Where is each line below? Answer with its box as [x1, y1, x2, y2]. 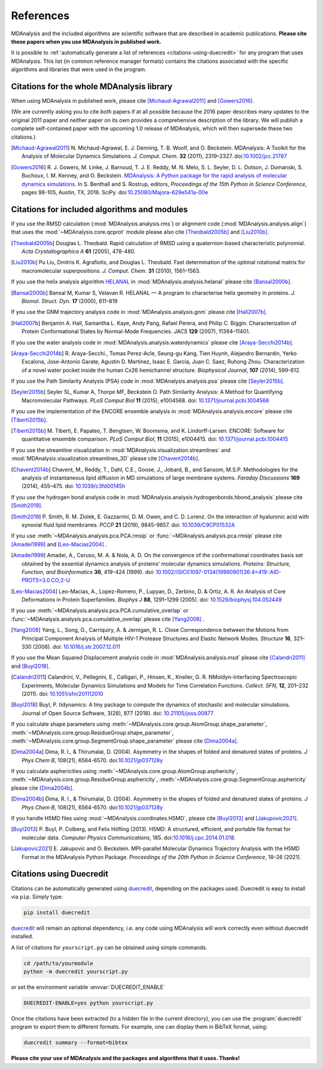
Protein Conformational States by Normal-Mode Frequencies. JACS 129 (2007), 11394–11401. [22, 328, 251, 335]
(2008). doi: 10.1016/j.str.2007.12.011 [33, 643, 121, 650]
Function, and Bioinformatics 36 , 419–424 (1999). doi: [22, 568, 155, 575]
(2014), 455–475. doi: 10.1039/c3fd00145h [22, 482, 126, 490]
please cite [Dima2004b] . [11, 784, 74, 792]
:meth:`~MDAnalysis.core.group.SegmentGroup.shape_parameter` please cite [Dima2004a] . [11, 737, 239, 744]
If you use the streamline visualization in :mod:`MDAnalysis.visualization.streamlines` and [11, 446, 231, 454]
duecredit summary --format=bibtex [23, 1039, 128, 1046]
